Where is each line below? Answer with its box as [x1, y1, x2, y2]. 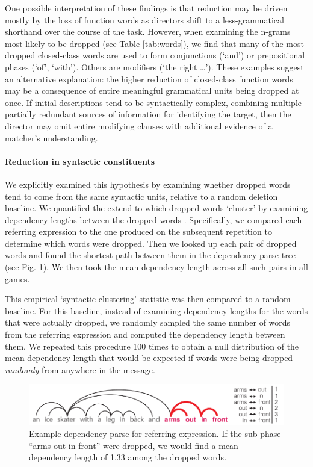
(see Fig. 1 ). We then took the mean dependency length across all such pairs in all [5, 261, 308, 273]
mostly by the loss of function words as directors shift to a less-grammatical [5, 13, 284, 26]
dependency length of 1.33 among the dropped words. [29, 451, 227, 463]
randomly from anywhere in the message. [5, 363, 155, 376]
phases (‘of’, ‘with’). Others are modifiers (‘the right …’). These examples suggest [5, 60, 304, 73]
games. [5, 272, 30, 285]
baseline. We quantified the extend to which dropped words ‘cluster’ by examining [5, 202, 308, 214]
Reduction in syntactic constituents [5, 155, 155, 167]
